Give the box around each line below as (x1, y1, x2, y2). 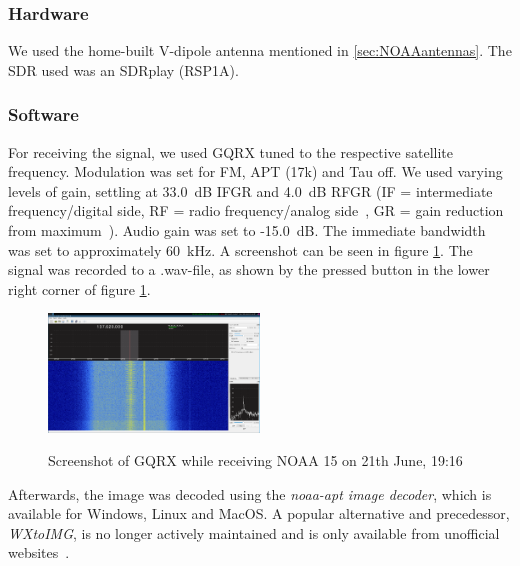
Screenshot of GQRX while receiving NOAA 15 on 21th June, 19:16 (48, 450, 463, 471)
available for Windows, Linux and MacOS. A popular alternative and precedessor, (8, 503, 510, 524)
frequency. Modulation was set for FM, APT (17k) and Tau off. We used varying (8, 161, 503, 182)
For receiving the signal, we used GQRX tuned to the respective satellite (8, 141, 453, 162)
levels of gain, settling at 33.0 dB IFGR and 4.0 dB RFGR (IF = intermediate (8, 180, 493, 201)
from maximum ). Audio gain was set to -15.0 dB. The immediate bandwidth (8, 220, 486, 240)
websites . (8, 542, 70, 563)
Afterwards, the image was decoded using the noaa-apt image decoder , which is (8, 483, 492, 504)
